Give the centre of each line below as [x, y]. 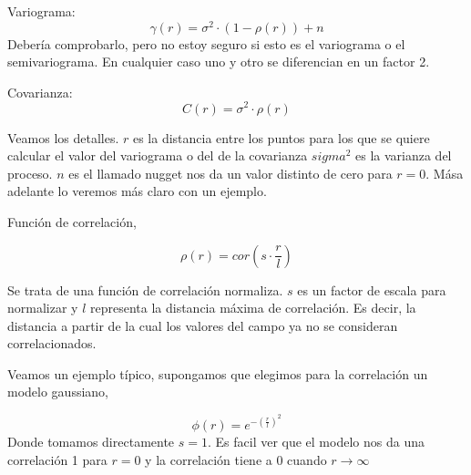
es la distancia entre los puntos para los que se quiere [281, 137]
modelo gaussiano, [58, 392]
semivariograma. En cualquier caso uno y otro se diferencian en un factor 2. [219, 62]
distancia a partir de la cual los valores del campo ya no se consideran [203, 325]
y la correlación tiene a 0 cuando [236, 459]
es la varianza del [404, 155]
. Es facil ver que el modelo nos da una [316, 442]
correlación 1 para [57, 459]
